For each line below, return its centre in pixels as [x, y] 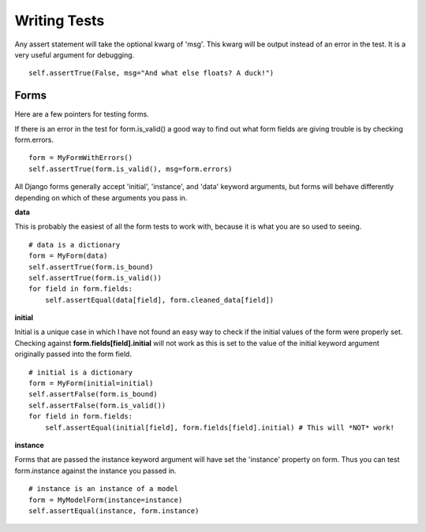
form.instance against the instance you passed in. [95, 471]
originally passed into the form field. [73, 354]
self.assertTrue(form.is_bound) [91, 267]
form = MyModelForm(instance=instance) [106, 500]
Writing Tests [60, 20]
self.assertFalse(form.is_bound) [93, 394]
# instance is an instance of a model [104, 489]
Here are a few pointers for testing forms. [82, 114]
